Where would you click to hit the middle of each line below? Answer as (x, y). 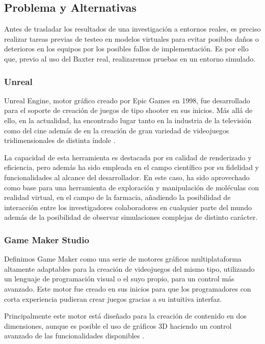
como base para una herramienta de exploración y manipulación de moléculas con (132, 187)
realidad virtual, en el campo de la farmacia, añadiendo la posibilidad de (117, 197)
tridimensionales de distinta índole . (60, 140)
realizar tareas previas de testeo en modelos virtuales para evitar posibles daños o (131, 38)
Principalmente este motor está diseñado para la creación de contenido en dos (125, 316)
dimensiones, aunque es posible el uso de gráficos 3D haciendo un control (118, 325)
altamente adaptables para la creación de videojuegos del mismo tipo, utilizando (129, 268)
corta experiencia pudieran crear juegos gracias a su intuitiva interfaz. (113, 298)
